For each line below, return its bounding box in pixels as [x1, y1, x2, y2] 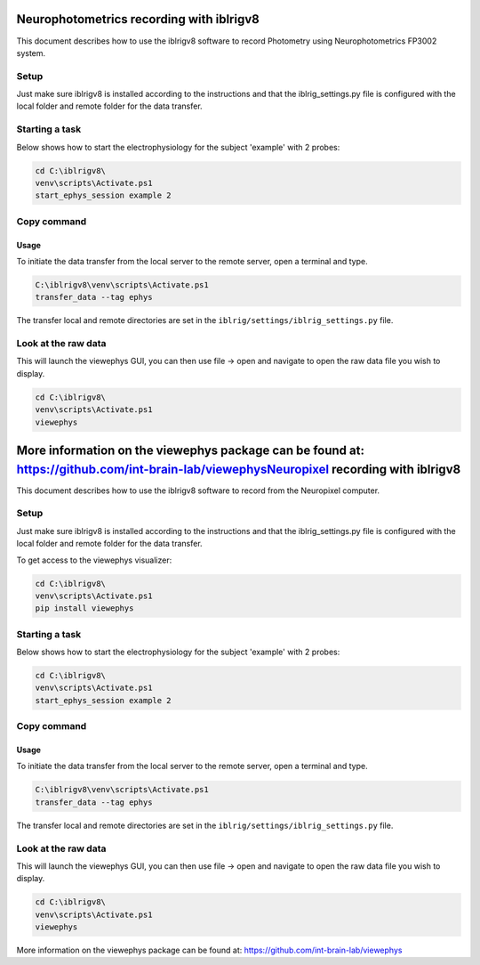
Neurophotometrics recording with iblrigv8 [16, 12, 260, 27]
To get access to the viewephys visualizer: [16, 555, 172, 565]
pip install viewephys [35, 604, 134, 613]
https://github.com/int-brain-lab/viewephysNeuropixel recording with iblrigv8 [16, 461, 461, 476]
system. [16, 47, 46, 58]
